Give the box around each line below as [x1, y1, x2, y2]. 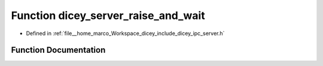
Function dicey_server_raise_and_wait [11, 9, 206, 22]
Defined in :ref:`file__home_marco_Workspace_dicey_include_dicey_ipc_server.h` [26, 30, 225, 37]
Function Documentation [11, 45, 106, 55]
